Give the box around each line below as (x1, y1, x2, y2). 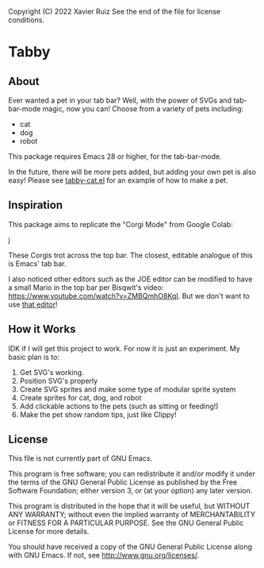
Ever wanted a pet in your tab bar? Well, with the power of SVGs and (8, 95, 232, 105)
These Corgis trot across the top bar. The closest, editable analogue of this (8, 250, 253, 260)
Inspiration (8, 199, 63, 212)
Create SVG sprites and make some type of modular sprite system (19, 384, 236, 394)
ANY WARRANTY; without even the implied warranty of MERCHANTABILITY (8, 510, 256, 520)
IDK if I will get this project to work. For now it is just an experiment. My (8, 343, 240, 353)
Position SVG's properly (19, 376, 98, 385)
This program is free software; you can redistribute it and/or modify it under (8, 469, 256, 479)
